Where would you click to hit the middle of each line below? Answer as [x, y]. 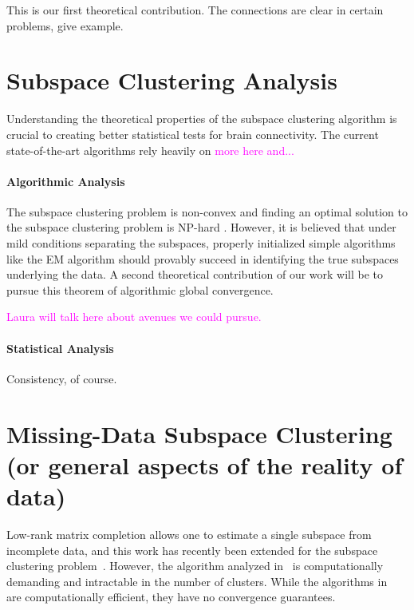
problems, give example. [65, 25]
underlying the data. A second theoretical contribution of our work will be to [195, 274]
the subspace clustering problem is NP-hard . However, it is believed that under [201, 227]
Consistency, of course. [62, 378]
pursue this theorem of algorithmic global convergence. [140, 289]
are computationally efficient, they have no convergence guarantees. [171, 597]
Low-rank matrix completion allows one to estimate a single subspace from [189, 534]
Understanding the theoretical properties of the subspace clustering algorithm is [202, 119]
